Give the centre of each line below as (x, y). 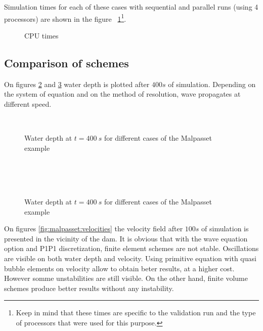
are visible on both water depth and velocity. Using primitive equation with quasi (130, 258)
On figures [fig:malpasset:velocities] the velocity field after (94, 229)
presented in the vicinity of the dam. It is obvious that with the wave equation (126, 238)
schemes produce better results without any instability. (89, 288)
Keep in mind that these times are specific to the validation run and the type (136, 313)
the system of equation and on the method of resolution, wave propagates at (122, 94)
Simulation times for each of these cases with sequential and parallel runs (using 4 (131, 7)
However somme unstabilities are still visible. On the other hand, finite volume (126, 278)
